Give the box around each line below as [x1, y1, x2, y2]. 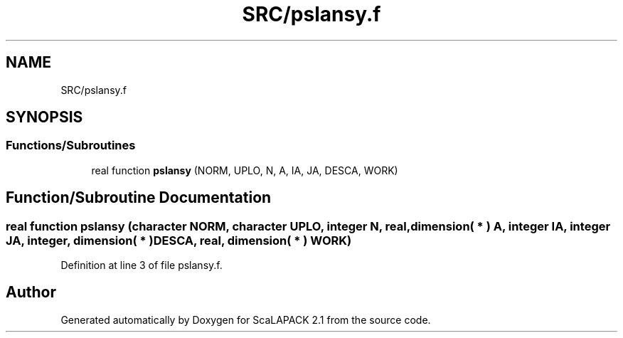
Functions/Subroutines [6, 138, 136, 153]
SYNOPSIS [6, 108, 83, 127]
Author [6, 283, 56, 302]
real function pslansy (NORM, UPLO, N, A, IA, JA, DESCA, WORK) [91, 164, 398, 176]
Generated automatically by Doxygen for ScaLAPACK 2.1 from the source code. [60, 313, 431, 326]
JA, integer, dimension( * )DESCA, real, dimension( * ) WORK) [6, 233, 352, 248]
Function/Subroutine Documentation [6, 189, 272, 207]
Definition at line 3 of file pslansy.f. [60, 259, 223, 272]
